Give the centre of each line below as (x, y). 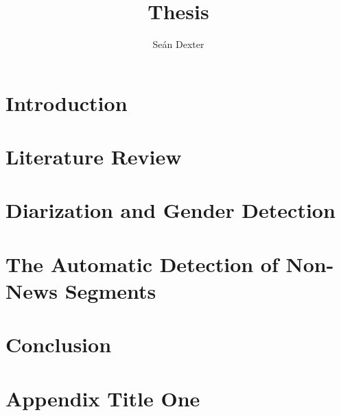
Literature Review (94, 157)
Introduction (67, 102)
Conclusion (59, 344)
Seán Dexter (178, 44)
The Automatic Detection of (142, 264)
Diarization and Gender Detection (170, 210)
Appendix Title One (103, 398)
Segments (110, 291)
